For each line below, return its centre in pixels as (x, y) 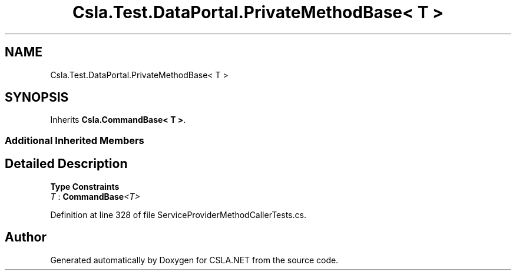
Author (26, 237)
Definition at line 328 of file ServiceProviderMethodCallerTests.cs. (178, 214)
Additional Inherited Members (75, 140)
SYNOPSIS (37, 98)
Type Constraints (85, 186)
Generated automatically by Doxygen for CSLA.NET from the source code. (194, 260)
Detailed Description (66, 164)
